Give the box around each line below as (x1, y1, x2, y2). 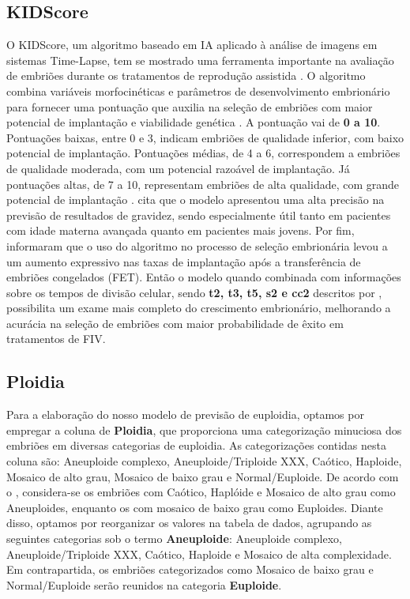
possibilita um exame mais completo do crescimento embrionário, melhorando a (6, 299, 391, 316)
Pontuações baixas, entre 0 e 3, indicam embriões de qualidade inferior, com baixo (6, 129, 404, 145)
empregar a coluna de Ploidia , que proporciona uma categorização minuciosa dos (6, 421, 402, 438)
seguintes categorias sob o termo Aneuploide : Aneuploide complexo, (6, 530, 343, 547)
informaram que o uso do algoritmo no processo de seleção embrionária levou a (6, 237, 388, 254)
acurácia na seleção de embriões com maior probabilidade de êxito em (6, 315, 344, 331)
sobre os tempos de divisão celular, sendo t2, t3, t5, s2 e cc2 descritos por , (6, 284, 382, 300)
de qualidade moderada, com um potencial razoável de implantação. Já (6, 160, 350, 176)
